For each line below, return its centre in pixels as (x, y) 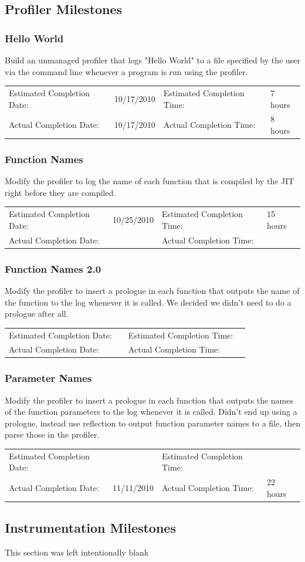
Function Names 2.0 (53, 268)
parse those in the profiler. (52, 434)
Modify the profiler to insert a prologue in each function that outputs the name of (152, 290)
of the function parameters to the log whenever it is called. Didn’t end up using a (151, 412)
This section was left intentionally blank (77, 552)
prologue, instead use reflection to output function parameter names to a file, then (153, 423)
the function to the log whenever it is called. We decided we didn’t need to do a (148, 302)
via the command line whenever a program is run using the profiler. (126, 71)
